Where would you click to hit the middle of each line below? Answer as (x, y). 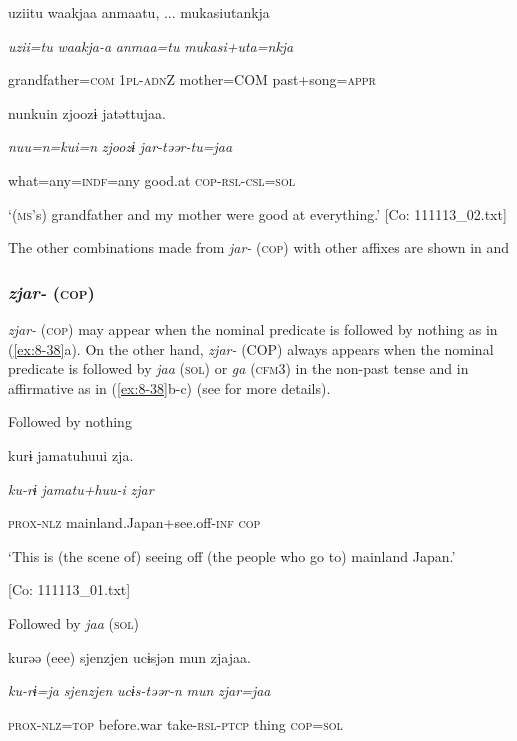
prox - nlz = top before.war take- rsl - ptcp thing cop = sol (175, 723)
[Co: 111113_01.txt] (69, 589)
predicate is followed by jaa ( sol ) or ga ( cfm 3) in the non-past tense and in (238, 368)
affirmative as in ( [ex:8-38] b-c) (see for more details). (169, 387)
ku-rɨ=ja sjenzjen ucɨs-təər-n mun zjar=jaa (139, 690)
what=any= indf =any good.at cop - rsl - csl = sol (151, 179)
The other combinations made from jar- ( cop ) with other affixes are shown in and (259, 247)
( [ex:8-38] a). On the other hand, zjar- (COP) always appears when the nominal (251, 348)
